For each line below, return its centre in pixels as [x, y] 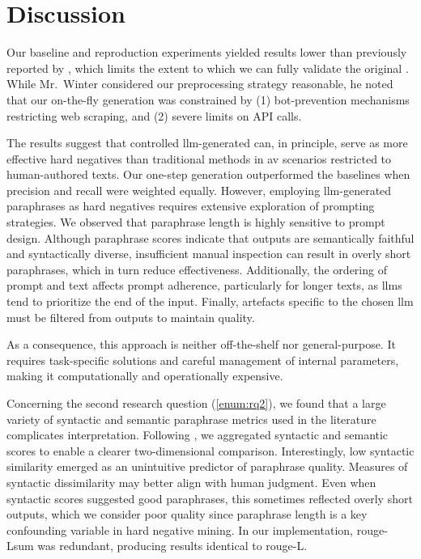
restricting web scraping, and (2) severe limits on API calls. [154, 115]
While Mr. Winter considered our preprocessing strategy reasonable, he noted [200, 84]
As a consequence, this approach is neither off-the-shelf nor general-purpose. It [201, 344]
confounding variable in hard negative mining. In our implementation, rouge [196, 529]
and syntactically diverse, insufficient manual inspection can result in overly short [209, 254]
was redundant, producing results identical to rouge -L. [172, 546]
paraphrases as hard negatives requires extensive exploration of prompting [191, 206]
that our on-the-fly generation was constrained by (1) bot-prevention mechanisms [208, 99]
